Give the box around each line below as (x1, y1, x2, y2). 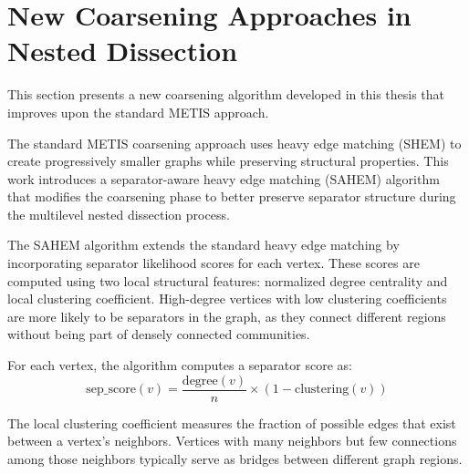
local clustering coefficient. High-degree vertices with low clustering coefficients (7, 289, 447, 308)
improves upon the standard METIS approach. (7, 102, 269, 121)
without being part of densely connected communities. (7, 325, 310, 344)
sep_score (86, 383, 136, 397)
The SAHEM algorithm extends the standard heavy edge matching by (7, 235, 400, 254)
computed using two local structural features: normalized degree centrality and (7, 271, 448, 290)
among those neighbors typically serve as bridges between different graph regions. (7, 448, 463, 468)
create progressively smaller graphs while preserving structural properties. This (7, 151, 449, 170)
